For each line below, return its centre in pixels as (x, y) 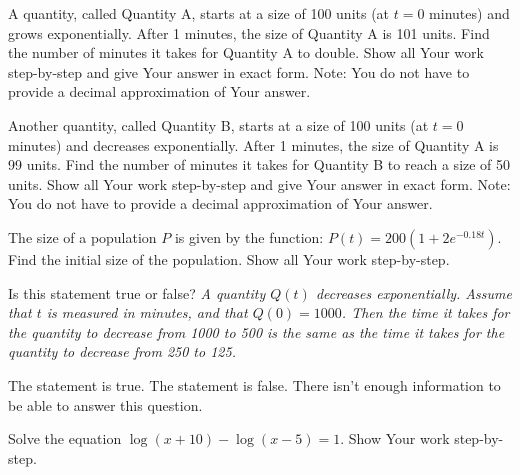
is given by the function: (249, 236)
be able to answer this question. (105, 404)
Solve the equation (65, 438)
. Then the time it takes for (425, 312)
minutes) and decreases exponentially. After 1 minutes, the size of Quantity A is (253, 144)
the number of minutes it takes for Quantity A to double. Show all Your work (246, 52)
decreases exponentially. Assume (413, 292)
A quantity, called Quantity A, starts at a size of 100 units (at (199, 13)
